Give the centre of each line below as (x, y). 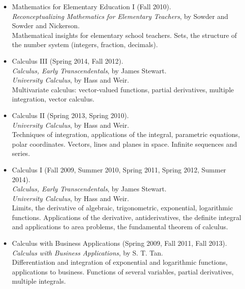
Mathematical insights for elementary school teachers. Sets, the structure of (124, 35)
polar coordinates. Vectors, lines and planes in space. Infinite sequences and (124, 144)
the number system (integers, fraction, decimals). (85, 44)
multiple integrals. (39, 281)
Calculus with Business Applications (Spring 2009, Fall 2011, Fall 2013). (119, 243)
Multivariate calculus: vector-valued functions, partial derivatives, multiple (123, 89)
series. (21, 153)
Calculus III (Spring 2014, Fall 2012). (68, 60)
